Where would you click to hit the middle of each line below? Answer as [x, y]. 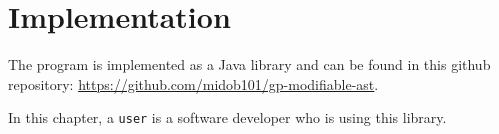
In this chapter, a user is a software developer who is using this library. [227, 117]
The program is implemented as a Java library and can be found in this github [249, 64]
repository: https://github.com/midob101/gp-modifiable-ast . [193, 83]
